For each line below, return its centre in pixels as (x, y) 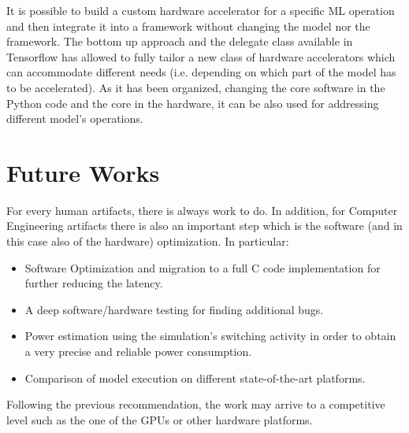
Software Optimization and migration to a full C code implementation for (203, 267)
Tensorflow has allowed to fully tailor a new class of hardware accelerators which (201, 56)
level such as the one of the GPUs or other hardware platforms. (160, 419)
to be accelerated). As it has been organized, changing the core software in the (196, 87)
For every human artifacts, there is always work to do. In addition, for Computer (202, 210)
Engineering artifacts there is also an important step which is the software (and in (204, 226)
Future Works (83, 172)
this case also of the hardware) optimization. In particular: (148, 241)
